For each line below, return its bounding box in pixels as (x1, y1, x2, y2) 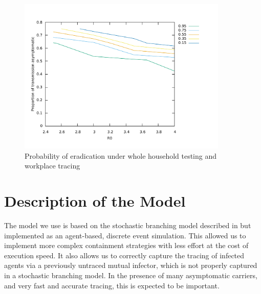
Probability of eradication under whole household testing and (25, 150, 217, 161)
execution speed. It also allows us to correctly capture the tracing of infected (4, 250, 245, 260)
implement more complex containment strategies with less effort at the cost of (4, 240, 249, 251)
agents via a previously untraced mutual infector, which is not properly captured (4, 260, 257, 271)
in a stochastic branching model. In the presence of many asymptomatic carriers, (4, 269, 257, 280)
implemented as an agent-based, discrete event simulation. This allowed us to (4, 230, 246, 240)
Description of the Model (4, 190, 186, 211)
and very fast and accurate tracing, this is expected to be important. (4, 280, 220, 290)
